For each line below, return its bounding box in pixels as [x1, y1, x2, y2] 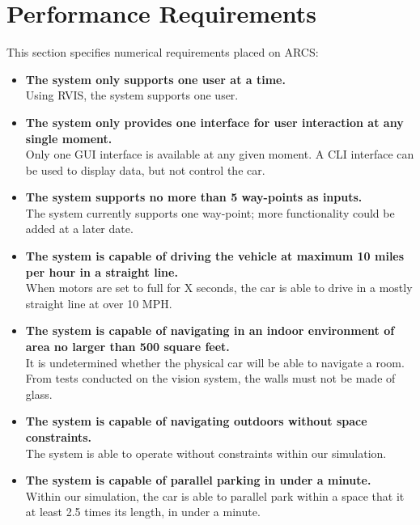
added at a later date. [25, 220, 134, 237]
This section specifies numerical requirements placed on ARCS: [6, 44, 319, 61]
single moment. [25, 129, 112, 146]
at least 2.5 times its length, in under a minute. [25, 503, 261, 520]
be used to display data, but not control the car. [25, 161, 265, 178]
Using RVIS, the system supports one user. [25, 87, 239, 104]
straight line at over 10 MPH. [25, 294, 172, 311]
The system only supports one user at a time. [25, 70, 286, 87]
